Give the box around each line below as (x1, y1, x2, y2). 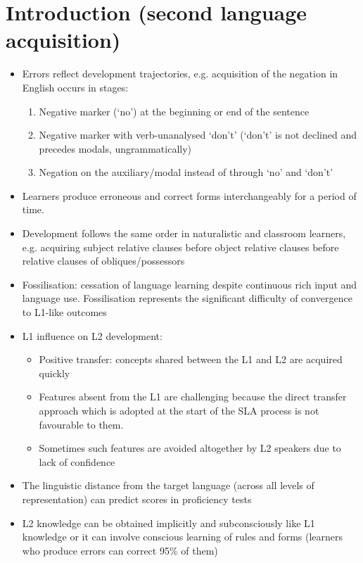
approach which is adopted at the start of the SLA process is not (39, 403, 319, 417)
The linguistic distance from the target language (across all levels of (22, 478, 314, 493)
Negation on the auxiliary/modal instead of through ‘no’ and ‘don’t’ (39, 165, 333, 179)
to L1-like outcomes (22, 305, 107, 320)
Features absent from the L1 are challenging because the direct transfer (39, 389, 347, 404)
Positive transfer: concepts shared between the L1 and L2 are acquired (39, 352, 343, 367)
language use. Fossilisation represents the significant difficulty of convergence (22, 291, 352, 305)
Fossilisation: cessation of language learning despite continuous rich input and (22, 277, 357, 291)
